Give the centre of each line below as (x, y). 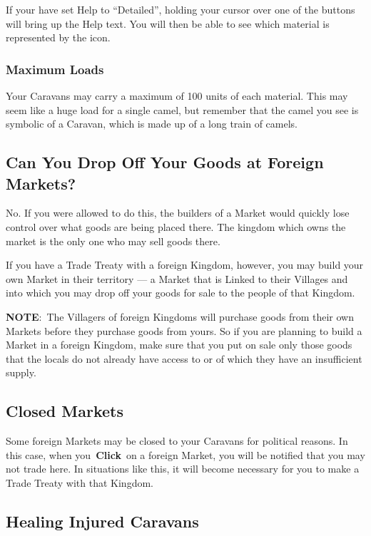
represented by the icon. (58, 37)
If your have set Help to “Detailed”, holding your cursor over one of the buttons (181, 9)
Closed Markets (65, 411)
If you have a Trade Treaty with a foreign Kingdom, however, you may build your (185, 265)
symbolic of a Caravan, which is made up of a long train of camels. (152, 124)
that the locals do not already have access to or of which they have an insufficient (184, 358)
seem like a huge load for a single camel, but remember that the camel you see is (182, 109)
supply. (21, 372)
